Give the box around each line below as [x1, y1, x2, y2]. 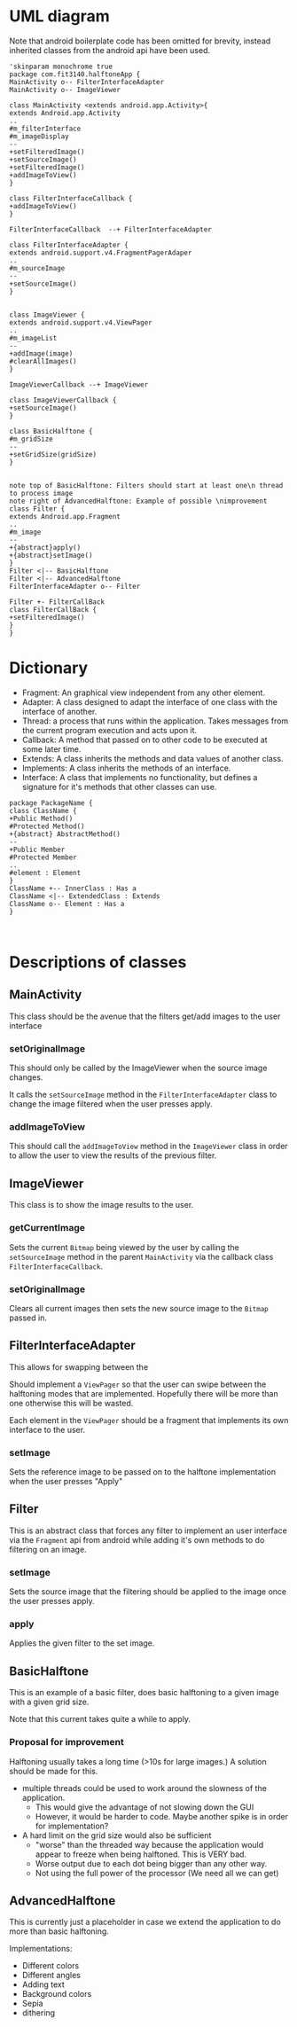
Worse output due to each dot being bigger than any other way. [35, 1858, 268, 1868]
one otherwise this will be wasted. [9, 1397, 134, 1408]
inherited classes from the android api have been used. [9, 44, 211, 55]
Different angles [21, 1970, 82, 1981]
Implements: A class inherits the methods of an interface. [21, 763, 231, 773]
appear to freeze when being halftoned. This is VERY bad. [35, 1849, 246, 1859]
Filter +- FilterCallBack [9, 597, 105, 607]
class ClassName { [9, 806, 77, 815]
